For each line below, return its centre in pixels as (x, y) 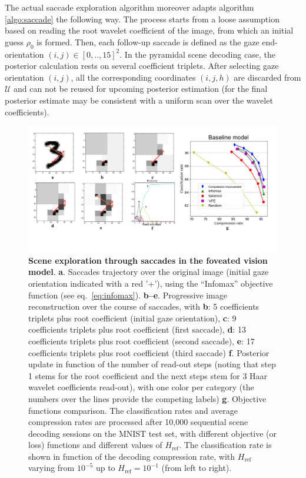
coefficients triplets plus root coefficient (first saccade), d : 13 (137, 329)
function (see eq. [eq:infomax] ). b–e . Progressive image (128, 295)
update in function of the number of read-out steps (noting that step (152, 364)
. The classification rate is (225, 445)
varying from (51, 468)
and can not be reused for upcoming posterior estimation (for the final (141, 89)
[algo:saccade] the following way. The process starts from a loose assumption (142, 19)
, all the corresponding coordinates (133, 77)
